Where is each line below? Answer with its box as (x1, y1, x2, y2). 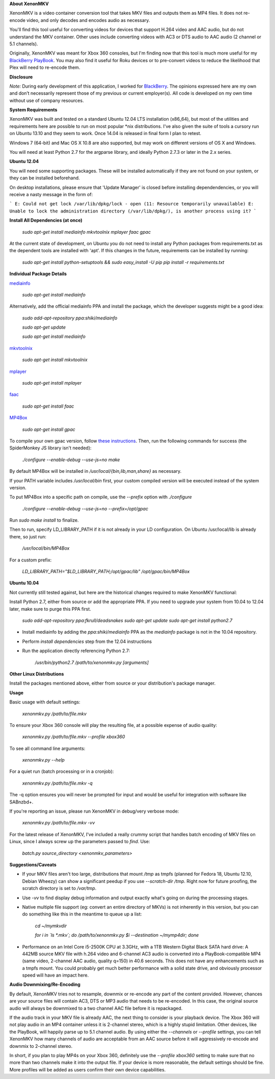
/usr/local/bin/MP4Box (22, 545, 70, 551)
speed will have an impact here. (22, 972, 89, 978)
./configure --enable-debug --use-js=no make (22, 456, 120, 463)
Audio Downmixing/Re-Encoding (9, 981, 81, 988)
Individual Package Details (9, 271, 67, 277)
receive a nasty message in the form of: (9, 191, 93, 197)
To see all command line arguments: (9, 745, 86, 751)
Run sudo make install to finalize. (9, 517, 79, 523)
